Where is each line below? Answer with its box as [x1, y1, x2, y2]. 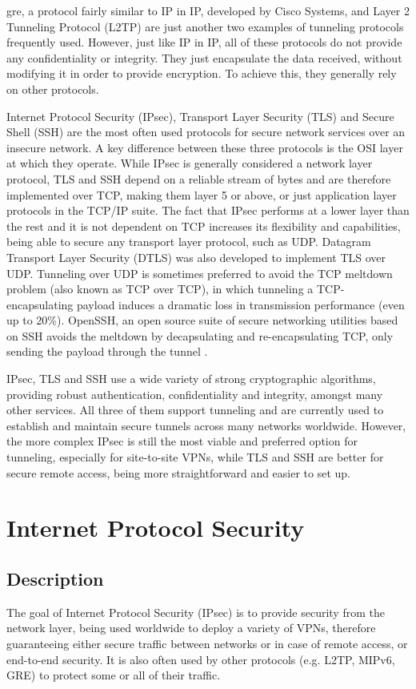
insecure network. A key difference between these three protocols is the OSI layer [6, 139, 403, 155]
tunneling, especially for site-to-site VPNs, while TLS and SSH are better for [6, 449, 384, 465]
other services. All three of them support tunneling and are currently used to [6, 401, 384, 418]
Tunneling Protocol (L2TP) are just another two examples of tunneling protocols [6, 18, 404, 34]
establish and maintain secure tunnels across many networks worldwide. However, [6, 417, 406, 433]
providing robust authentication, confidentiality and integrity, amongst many [6, 385, 383, 402]
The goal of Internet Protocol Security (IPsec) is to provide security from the [6, 603, 385, 620]
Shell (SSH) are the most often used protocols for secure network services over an [6, 123, 406, 140]
